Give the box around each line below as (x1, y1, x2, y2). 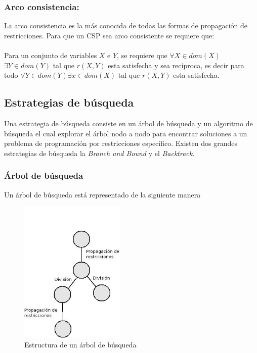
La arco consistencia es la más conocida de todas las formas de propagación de (4, 20, 248, 31)
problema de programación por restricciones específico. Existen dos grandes (4, 138, 237, 148)
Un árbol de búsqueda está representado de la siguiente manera (4, 189, 201, 199)
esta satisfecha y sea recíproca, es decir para (108, 60, 244, 70)
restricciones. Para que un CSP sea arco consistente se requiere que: (4, 30, 215, 40)
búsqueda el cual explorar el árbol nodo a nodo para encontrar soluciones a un (4, 128, 247, 138)
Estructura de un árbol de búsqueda (24, 339, 137, 350)
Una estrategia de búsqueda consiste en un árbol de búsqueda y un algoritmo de (4, 118, 253, 128)
